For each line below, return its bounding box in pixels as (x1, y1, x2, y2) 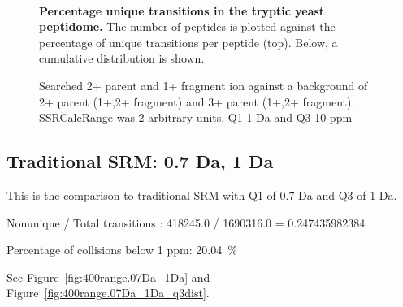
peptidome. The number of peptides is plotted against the (39, 18, 336, 35)
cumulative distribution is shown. (39, 50, 205, 67)
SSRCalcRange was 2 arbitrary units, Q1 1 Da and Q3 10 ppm (39, 109, 353, 126)
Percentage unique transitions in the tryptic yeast (39, 2, 325, 19)
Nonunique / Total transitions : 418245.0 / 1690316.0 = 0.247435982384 (6, 214, 366, 231)
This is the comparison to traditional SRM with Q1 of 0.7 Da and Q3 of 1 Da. (6, 186, 397, 203)
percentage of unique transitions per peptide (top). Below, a (39, 33, 338, 50)
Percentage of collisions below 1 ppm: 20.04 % (6, 241, 237, 258)
